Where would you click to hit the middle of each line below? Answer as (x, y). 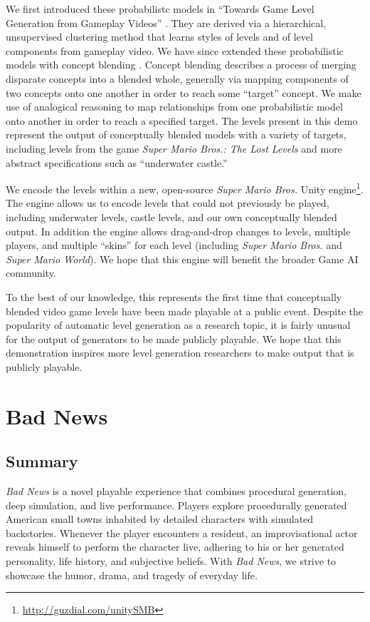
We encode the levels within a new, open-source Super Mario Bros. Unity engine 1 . (185, 188)
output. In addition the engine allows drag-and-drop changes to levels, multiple (178, 231)
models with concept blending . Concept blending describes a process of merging (181, 65)
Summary (42, 461)
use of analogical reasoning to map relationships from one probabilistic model (174, 107)
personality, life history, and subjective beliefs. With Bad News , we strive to (171, 561)
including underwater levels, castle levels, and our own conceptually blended (171, 216)
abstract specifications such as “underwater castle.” (117, 162)
